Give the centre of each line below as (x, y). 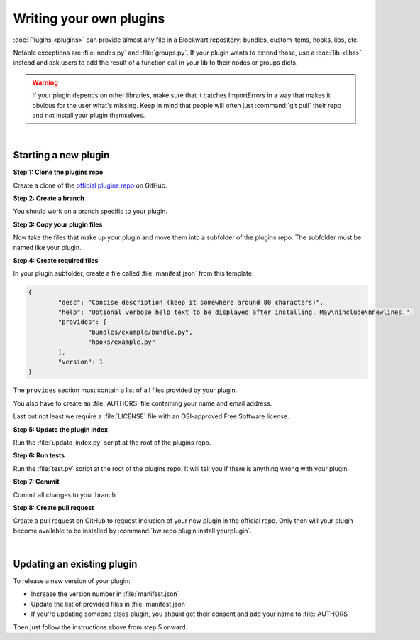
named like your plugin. (47, 247)
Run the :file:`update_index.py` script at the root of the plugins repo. (112, 442)
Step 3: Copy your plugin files (58, 224)
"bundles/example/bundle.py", (140, 332)
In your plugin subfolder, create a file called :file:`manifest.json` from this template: (133, 273)
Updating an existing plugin (75, 564)
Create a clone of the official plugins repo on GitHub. (90, 185)
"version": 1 (81, 362)
